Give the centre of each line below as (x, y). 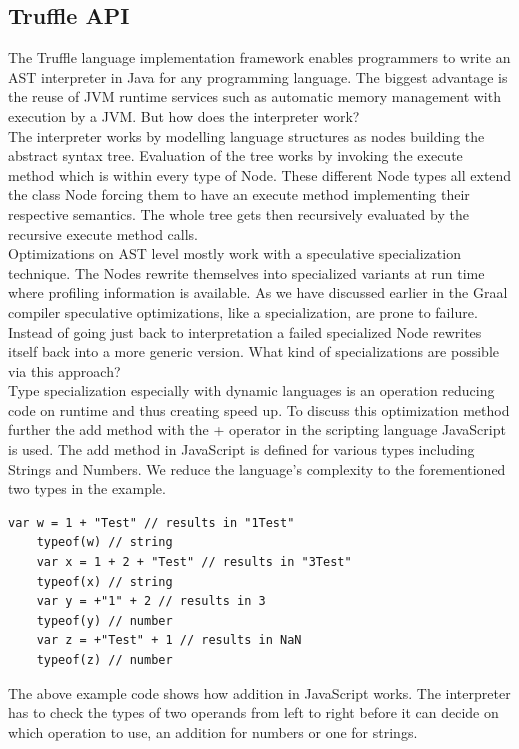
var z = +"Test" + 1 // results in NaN (169, 640)
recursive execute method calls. (103, 233)
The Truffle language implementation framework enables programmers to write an (259, 57)
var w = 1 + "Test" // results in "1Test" (151, 522)
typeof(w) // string (104, 542)
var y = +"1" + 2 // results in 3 (151, 601)
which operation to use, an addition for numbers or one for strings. (213, 731)
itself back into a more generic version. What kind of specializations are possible (253, 351)
